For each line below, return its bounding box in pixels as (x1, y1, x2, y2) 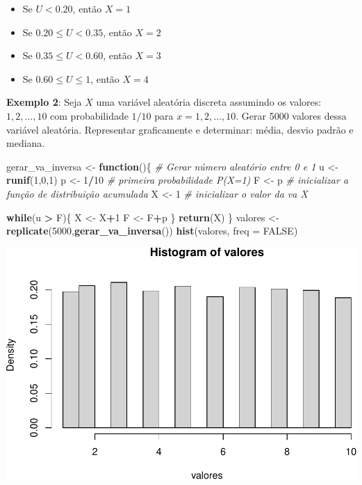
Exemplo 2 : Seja (6, 95, 82, 109)
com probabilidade (50, 108, 129, 122)
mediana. (6, 136, 45, 150)
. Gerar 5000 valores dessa (236, 108, 347, 122)
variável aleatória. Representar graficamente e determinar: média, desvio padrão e (6, 122, 354, 136)
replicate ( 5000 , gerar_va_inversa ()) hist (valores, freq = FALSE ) (6, 223, 298, 238)
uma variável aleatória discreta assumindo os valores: (96, 95, 322, 109)
